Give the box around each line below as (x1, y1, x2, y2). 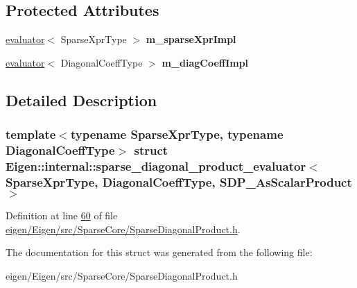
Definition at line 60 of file (6, 208, 118, 223)
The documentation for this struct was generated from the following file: (6, 245, 313, 260)
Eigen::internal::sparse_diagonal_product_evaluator (6, 157, 306, 174)
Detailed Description (6, 89, 157, 110)
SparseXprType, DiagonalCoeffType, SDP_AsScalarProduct (6, 173, 352, 190)
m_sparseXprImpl (146, 32, 236, 46)
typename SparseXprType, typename (70, 126, 284, 143)
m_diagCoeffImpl (162, 55, 249, 69)
